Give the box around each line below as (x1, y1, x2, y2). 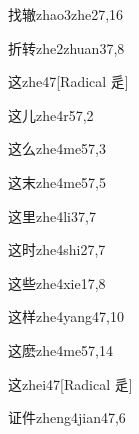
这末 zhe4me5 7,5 (8, 171, 107, 192)
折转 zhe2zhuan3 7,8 (8, 37, 125, 58)
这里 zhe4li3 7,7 (8, 205, 96, 226)
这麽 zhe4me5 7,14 (8, 339, 114, 360)
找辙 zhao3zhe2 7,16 (8, 4, 124, 24)
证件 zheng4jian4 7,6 (8, 407, 126, 428)
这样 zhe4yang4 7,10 (8, 306, 124, 327)
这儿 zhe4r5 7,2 (8, 104, 94, 125)
